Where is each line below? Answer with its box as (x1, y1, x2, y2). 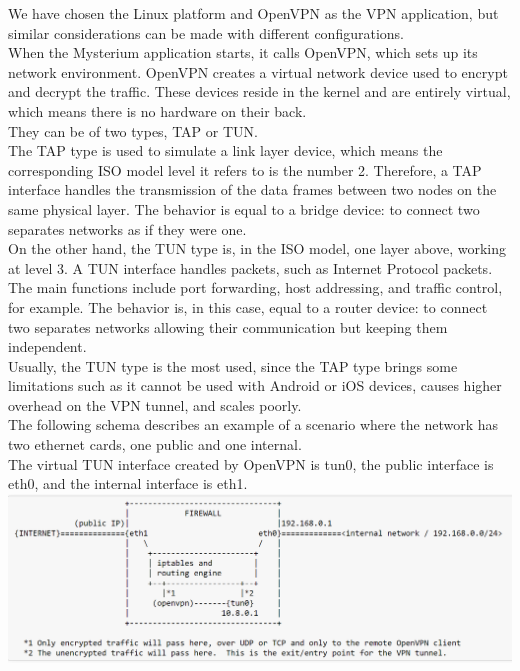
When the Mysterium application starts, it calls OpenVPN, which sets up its (8, 42, 478, 63)
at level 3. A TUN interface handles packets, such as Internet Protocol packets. (8, 257, 493, 278)
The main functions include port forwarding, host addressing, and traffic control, (8, 277, 503, 298)
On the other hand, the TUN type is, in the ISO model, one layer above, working (8, 238, 506, 259)
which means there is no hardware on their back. (8, 100, 307, 121)
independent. (8, 336, 87, 357)
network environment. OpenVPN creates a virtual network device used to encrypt (8, 61, 508, 82)
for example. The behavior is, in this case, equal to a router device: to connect (8, 296, 488, 317)
